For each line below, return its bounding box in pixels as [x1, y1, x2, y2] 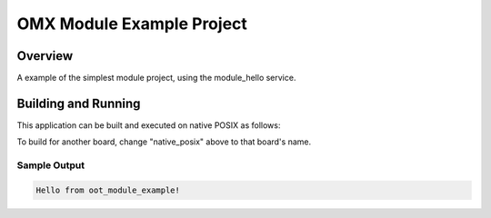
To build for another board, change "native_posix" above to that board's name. [16, 136, 312, 147]
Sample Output [16, 159, 85, 172]
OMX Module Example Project [16, 14, 247, 34]
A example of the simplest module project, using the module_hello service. [16, 73, 296, 84]
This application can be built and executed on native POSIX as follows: [16, 119, 281, 131]
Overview [16, 48, 74, 64]
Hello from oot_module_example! [35, 184, 181, 195]
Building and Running [16, 95, 141, 111]
